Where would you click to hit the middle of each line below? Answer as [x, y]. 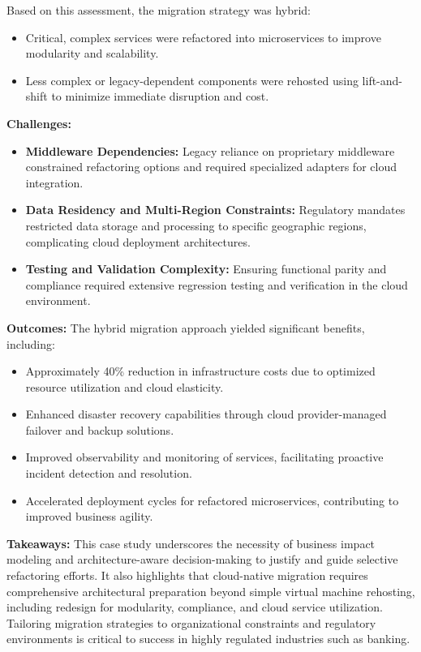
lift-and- [382, 80]
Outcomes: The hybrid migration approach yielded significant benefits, [186, 327]
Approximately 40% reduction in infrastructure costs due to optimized [200, 371]
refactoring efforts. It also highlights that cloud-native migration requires [187, 575]
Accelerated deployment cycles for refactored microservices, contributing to [212, 500]
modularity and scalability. [92, 53]
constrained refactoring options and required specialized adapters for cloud [211, 167]
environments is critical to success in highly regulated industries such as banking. [208, 639]
